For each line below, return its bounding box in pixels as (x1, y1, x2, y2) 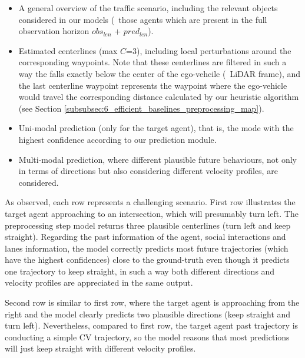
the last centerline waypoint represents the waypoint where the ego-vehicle (18, 79, 287, 91)
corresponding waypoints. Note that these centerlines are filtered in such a (18, 56, 287, 68)
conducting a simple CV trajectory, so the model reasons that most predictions (5, 330, 290, 343)
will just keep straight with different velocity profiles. (5, 342, 196, 354)
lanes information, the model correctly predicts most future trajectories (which (5, 242, 289, 254)
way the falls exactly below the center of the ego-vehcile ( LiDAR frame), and (18, 67, 301, 79)
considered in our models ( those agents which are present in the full (18, 13, 267, 25)
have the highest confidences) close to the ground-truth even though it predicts (5, 253, 290, 266)
